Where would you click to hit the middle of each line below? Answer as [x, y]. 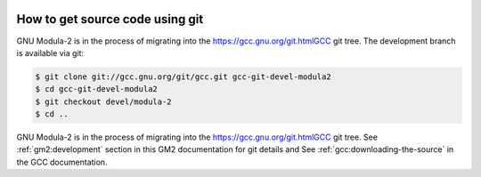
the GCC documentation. [62, 162]
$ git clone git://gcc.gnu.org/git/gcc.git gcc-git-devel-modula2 [183, 76]
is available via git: [50, 52]
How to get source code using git [110, 19]
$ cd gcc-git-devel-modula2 [96, 89]
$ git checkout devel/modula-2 [104, 101]
